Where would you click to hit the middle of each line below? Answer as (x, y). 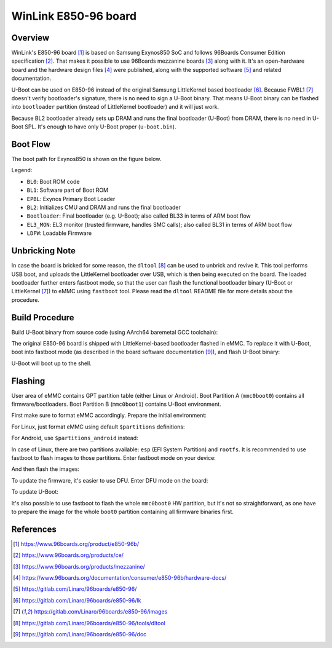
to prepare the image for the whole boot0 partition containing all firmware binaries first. (122, 512)
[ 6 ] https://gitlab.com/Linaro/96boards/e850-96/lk (77, 600)
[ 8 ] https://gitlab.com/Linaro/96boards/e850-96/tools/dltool (89, 623)
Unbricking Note (44, 251)
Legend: (22, 170)
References (34, 529)
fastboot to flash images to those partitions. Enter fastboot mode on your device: (114, 458)
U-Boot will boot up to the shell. (51, 363)
